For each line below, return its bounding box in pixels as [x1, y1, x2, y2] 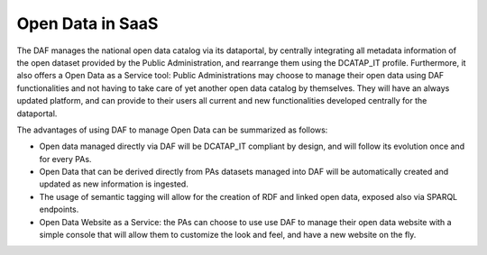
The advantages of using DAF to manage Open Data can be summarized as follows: [16, 124, 328, 135]
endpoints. [39, 204, 79, 215]
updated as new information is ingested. [39, 178, 188, 189]
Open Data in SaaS [16, 14, 159, 33]
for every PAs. [39, 153, 92, 164]
